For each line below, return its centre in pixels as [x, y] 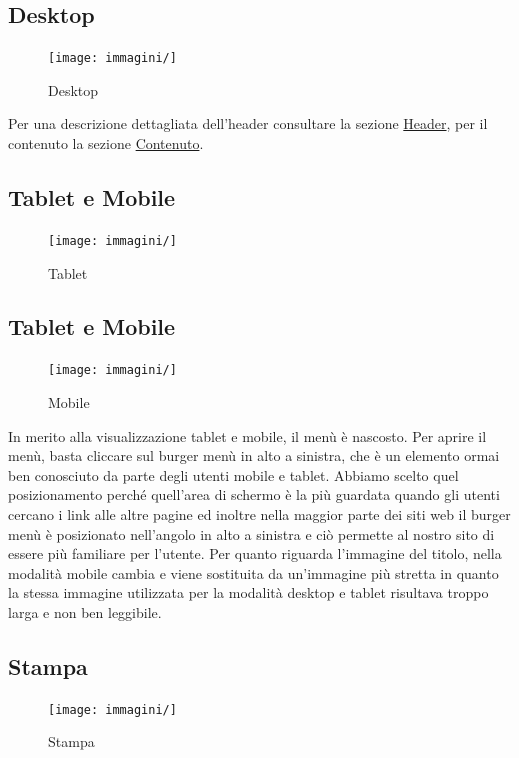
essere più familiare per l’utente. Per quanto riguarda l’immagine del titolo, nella [255, 553]
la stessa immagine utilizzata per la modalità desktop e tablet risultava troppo [248, 592]
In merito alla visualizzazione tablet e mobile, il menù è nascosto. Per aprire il [247, 435]
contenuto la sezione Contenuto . [106, 143]
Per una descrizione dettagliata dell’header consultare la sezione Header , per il [248, 123]
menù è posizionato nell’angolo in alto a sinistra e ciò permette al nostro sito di [251, 533]
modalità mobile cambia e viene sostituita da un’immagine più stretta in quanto [253, 572]
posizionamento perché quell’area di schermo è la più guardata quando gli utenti [254, 494]
